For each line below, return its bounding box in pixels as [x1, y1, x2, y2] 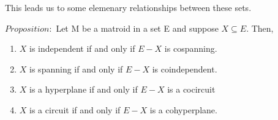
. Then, [246, 21, 274, 34]
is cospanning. [164, 42, 217, 55]
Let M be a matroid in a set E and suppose [56, 21, 219, 34]
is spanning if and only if [29, 62, 123, 75]
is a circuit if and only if [29, 103, 121, 116]
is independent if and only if [29, 42, 135, 55]
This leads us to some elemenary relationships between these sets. [5, 1, 252, 13]
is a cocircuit [167, 83, 216, 96]
